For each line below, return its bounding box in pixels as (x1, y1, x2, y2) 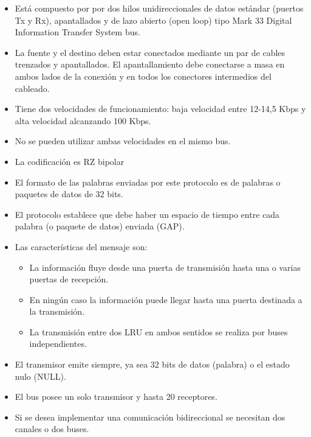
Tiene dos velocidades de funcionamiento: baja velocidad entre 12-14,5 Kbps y (15, 102, 306, 115)
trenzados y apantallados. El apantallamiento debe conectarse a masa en (15, 58, 285, 71)
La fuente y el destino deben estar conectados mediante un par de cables (15, 46, 285, 58)
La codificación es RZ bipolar (15, 155, 125, 167)
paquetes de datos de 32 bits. (15, 187, 123, 200)
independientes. (29, 337, 87, 350)
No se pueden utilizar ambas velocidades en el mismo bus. (15, 135, 231, 147)
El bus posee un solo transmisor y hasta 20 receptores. (15, 390, 217, 403)
